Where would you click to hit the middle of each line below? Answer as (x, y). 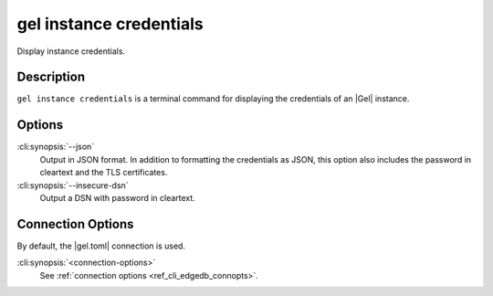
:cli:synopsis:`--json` (56, 147)
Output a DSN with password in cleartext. (117, 197)
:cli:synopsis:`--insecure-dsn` (73, 185)
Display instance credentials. (71, 51)
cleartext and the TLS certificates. (104, 173)
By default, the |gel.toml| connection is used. (101, 246)
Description (51, 77)
